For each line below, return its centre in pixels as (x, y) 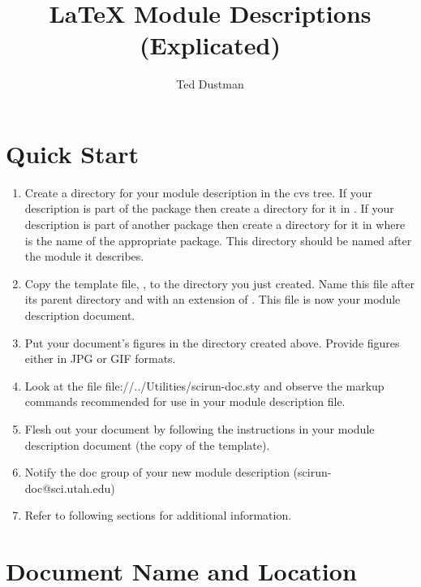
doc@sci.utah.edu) (70, 488)
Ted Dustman (210, 84)
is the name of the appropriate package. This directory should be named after (218, 240)
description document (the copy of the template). (147, 445)
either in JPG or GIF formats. (100, 358)
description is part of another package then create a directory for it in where (215, 224)
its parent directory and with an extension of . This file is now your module (213, 299)
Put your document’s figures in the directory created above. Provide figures (212, 342)
